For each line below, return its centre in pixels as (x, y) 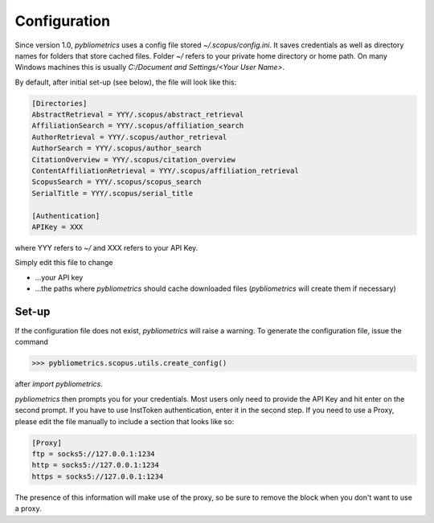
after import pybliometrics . (59, 384)
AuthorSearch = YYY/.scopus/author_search (117, 148)
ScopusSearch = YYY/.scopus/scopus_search (117, 182)
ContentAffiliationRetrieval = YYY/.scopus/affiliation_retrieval (165, 171)
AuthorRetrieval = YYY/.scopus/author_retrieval (129, 137)
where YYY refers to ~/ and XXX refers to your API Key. (106, 247)
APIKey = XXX (57, 227)
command (31, 342)
